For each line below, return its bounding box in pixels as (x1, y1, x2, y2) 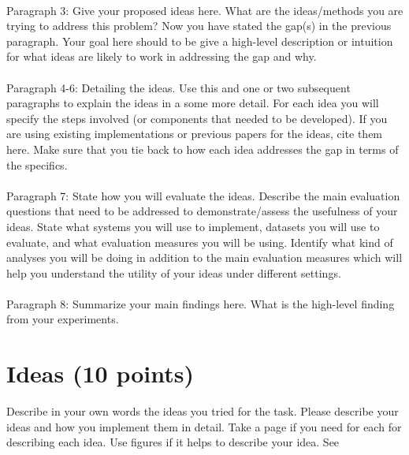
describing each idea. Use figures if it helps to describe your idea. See (6, 434, 340, 450)
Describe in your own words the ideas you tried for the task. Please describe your (6, 403, 399, 420)
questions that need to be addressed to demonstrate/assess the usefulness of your (6, 203, 398, 219)
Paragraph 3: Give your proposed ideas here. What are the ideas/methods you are (6, 2, 403, 18)
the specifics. (6, 156, 68, 173)
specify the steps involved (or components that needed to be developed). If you (6, 110, 388, 126)
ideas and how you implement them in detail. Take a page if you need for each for (6, 418, 402, 434)
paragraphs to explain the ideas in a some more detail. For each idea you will (6, 95, 379, 111)
